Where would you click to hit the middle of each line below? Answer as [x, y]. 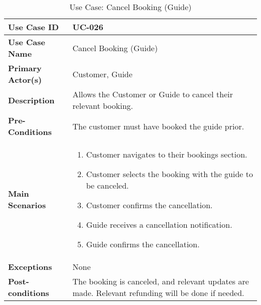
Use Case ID [34, 27]
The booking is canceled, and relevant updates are [161, 281]
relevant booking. [103, 106]
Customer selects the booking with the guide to [169, 174]
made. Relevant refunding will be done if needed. [158, 293]
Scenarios [27, 205]
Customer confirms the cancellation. [149, 205]
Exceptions [30, 267]
